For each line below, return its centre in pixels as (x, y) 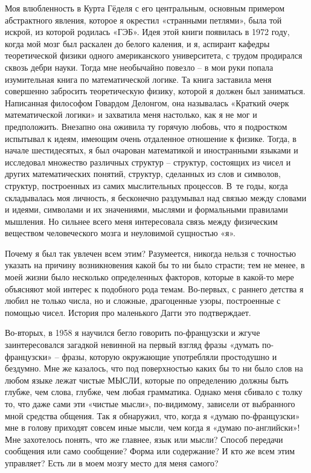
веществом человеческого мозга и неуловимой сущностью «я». (120, 233)
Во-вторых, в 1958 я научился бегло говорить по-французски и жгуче (133, 333)
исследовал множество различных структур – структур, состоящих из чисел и (148, 162)
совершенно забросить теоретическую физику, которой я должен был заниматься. (155, 91)
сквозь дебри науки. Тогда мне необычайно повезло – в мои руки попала (139, 67)
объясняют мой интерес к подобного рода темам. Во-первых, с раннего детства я (154, 288)
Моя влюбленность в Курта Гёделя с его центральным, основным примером (145, 8)
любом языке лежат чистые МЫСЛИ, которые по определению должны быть (147, 380)
